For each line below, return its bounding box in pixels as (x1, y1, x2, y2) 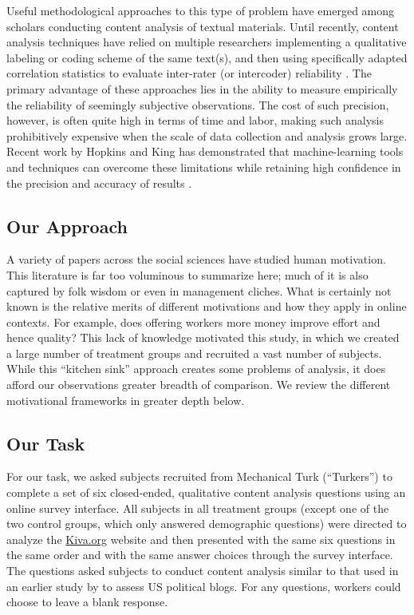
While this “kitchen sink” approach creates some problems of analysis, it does (6, 360, 386, 377)
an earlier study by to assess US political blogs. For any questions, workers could (6, 577, 401, 594)
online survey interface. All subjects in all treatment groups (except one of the (6, 499, 389, 516)
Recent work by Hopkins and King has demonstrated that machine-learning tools (6, 143, 404, 160)
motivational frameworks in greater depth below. (6, 391, 245, 408)
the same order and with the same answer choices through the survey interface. (6, 546, 393, 563)
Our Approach (6, 213, 128, 238)
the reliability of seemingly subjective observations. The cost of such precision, (6, 96, 389, 113)
